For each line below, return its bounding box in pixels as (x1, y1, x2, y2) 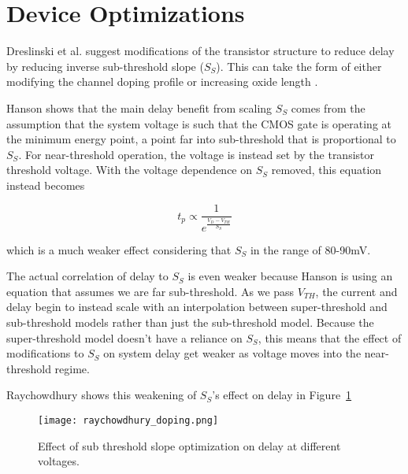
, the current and (315, 283, 398, 299)
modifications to (6, 345, 84, 361)
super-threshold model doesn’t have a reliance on (6, 329, 243, 346)
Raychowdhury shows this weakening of (6, 387, 197, 403)
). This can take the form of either (216, 57, 382, 74)
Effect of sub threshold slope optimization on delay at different (38, 437, 341, 454)
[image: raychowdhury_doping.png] (38, 415, 219, 427)
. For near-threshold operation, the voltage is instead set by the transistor (18, 146, 375, 162)
